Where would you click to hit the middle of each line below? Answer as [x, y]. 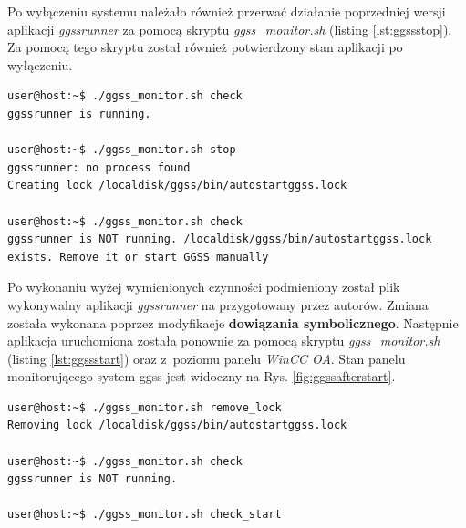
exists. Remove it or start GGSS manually [138, 257]
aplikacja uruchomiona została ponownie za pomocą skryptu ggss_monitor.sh [224, 341]
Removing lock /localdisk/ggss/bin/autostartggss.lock [177, 425]
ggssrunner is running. [79, 114]
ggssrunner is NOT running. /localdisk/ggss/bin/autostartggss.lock [220, 239]
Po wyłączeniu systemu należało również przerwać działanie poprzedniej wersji [227, 11]
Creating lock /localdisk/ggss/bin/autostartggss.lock [177, 186]
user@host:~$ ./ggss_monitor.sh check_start [145, 515]
